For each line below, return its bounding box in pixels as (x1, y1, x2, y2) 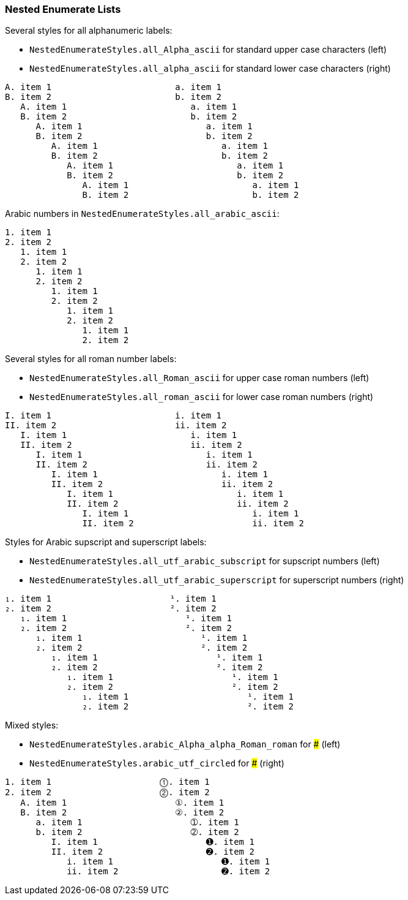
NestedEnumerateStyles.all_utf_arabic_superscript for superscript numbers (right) (29, 575, 404, 586)
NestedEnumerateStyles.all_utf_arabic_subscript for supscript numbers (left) (29, 556, 380, 567)
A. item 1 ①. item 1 (20, 798, 224, 808)
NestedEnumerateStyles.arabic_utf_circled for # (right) (29, 758, 284, 769)
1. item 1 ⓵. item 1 (5, 777, 210, 787)
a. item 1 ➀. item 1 (35, 817, 239, 828)
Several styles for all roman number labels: (5, 354, 177, 365)
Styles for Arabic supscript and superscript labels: (5, 537, 207, 548)
